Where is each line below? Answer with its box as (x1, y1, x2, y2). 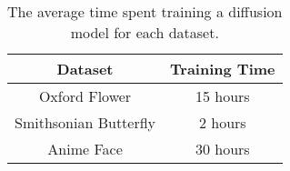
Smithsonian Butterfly (15, 112, 156, 133)
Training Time (170, 58, 275, 79)
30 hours (195, 138, 250, 159)
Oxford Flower (38, 85, 132, 106)
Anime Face (47, 138, 123, 159)
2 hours (198, 112, 246, 133)
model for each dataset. (70, 22, 219, 43)
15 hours (195, 85, 250, 106)
